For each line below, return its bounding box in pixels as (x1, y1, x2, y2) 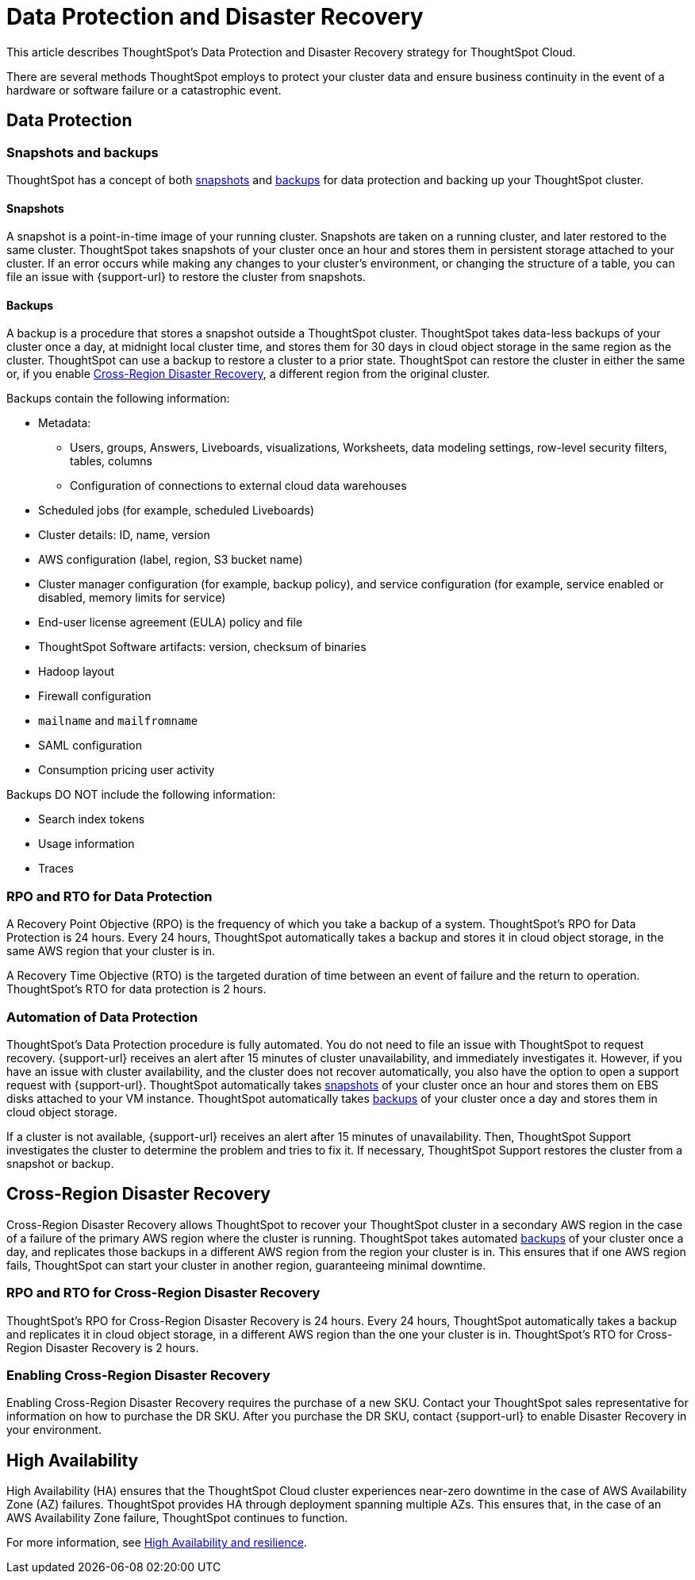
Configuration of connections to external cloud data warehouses (70, 479, 407, 493)
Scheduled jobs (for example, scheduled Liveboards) (38, 503, 315, 518)
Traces (38, 861, 74, 876)
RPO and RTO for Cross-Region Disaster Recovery (6, 1285, 321, 1301)
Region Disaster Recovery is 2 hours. (6, 1340, 199, 1355)
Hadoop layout (38, 665, 115, 679)
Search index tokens (38, 812, 145, 827)
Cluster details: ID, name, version (38, 528, 210, 542)
